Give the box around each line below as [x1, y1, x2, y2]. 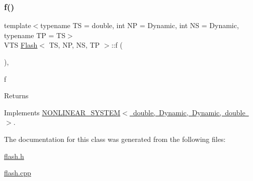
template [4, 20, 31, 31]
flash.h [4, 150, 24, 161]
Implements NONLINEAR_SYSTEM [4, 107, 121, 117]
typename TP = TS [4, 30, 65, 40]
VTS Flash [4, 40, 38, 50]
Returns [4, 90, 29, 101]
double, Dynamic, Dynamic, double [133, 107, 245, 117]
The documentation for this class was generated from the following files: [4, 133, 226, 144]
